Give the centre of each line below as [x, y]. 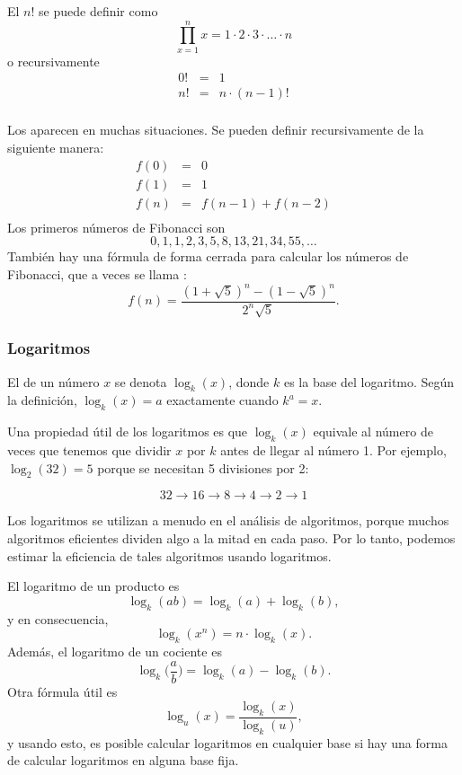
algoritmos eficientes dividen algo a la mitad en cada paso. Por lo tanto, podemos [231, 538]
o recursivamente [53, 61]
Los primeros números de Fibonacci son [116, 227]
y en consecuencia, [58, 618]
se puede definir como [98, 11]
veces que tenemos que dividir [89, 450]
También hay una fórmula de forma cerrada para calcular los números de [208, 256]
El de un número [53, 381]
